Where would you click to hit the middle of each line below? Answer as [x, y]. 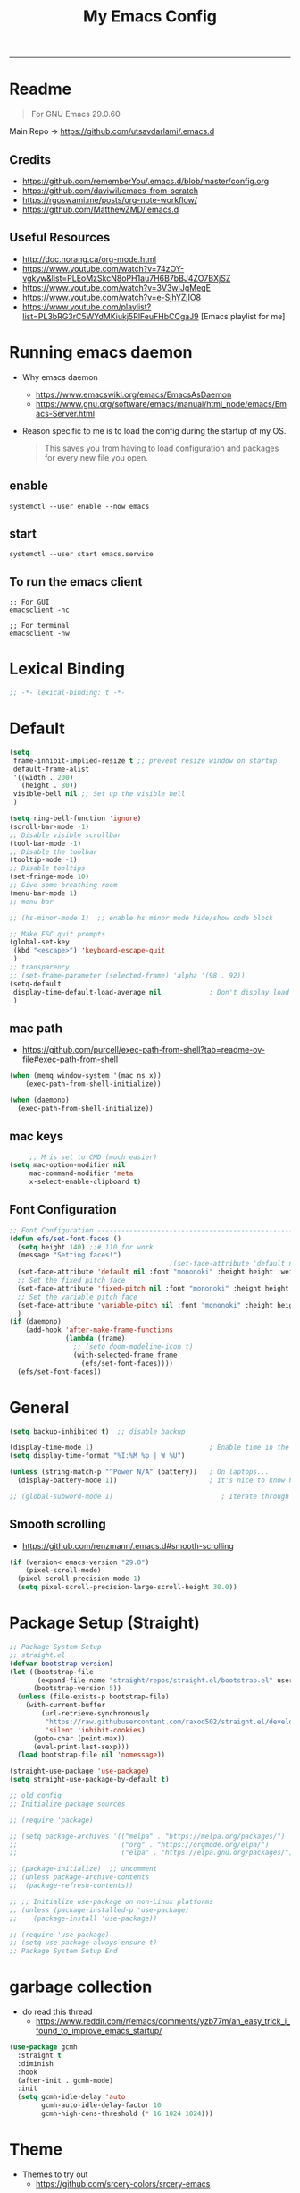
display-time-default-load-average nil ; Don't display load [151, 992]
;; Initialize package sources [67, 1804]
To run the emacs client [76, 582]
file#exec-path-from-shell [70, 1059]
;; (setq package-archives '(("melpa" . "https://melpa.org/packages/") [147, 1836]
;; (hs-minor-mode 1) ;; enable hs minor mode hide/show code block [142, 918]
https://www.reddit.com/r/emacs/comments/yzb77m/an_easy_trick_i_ [163, 2021]
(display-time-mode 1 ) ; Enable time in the [150, 1448]
